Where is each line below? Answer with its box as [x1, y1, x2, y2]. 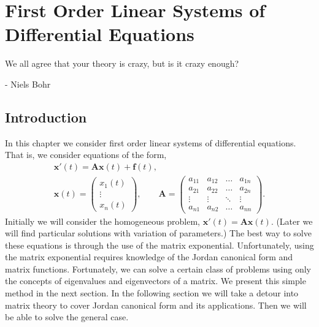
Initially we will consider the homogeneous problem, [5, 214, 200, 227]
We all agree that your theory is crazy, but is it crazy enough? [5, 57, 239, 70]
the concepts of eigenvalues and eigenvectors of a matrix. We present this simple [5, 274, 306, 287]
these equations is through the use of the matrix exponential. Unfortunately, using [5, 238, 314, 251]
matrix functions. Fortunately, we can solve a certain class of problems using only [5, 262, 311, 275]
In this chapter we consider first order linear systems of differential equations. [5, 136, 296, 149]
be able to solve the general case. [5, 310, 129, 323]
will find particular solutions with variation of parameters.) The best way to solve [5, 227, 312, 239]
